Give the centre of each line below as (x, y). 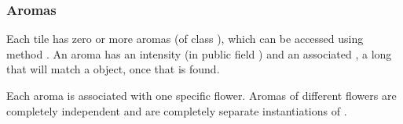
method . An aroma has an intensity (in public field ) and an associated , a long (199, 53)
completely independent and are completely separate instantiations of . (177, 110)
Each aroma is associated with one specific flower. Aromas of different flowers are (201, 95)
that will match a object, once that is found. (113, 69)
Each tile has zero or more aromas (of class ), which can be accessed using (185, 39)
